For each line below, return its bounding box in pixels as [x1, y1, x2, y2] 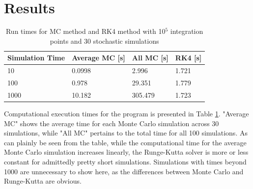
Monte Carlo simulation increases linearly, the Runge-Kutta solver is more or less [4, 147, 249, 157]
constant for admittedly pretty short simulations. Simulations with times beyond [4, 156, 247, 166]
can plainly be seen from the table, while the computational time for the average [4, 137, 247, 147]
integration [170, 26, 203, 36]
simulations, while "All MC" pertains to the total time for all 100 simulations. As [4, 128, 248, 138]
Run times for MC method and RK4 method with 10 [5, 26, 166, 36]
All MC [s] [132, 53, 169, 63]
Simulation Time [7, 53, 65, 63]
